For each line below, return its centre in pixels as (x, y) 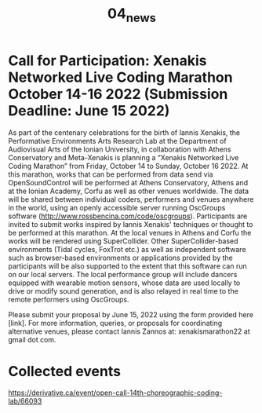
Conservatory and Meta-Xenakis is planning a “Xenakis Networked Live (124, 157)
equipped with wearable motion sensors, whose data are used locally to (124, 283)
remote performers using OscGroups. (69, 299)
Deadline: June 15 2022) (89, 110)
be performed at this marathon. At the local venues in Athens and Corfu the (130, 232)
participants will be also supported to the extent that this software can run (127, 266)
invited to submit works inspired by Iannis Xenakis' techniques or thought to (131, 224)
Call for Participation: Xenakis (107, 60)
